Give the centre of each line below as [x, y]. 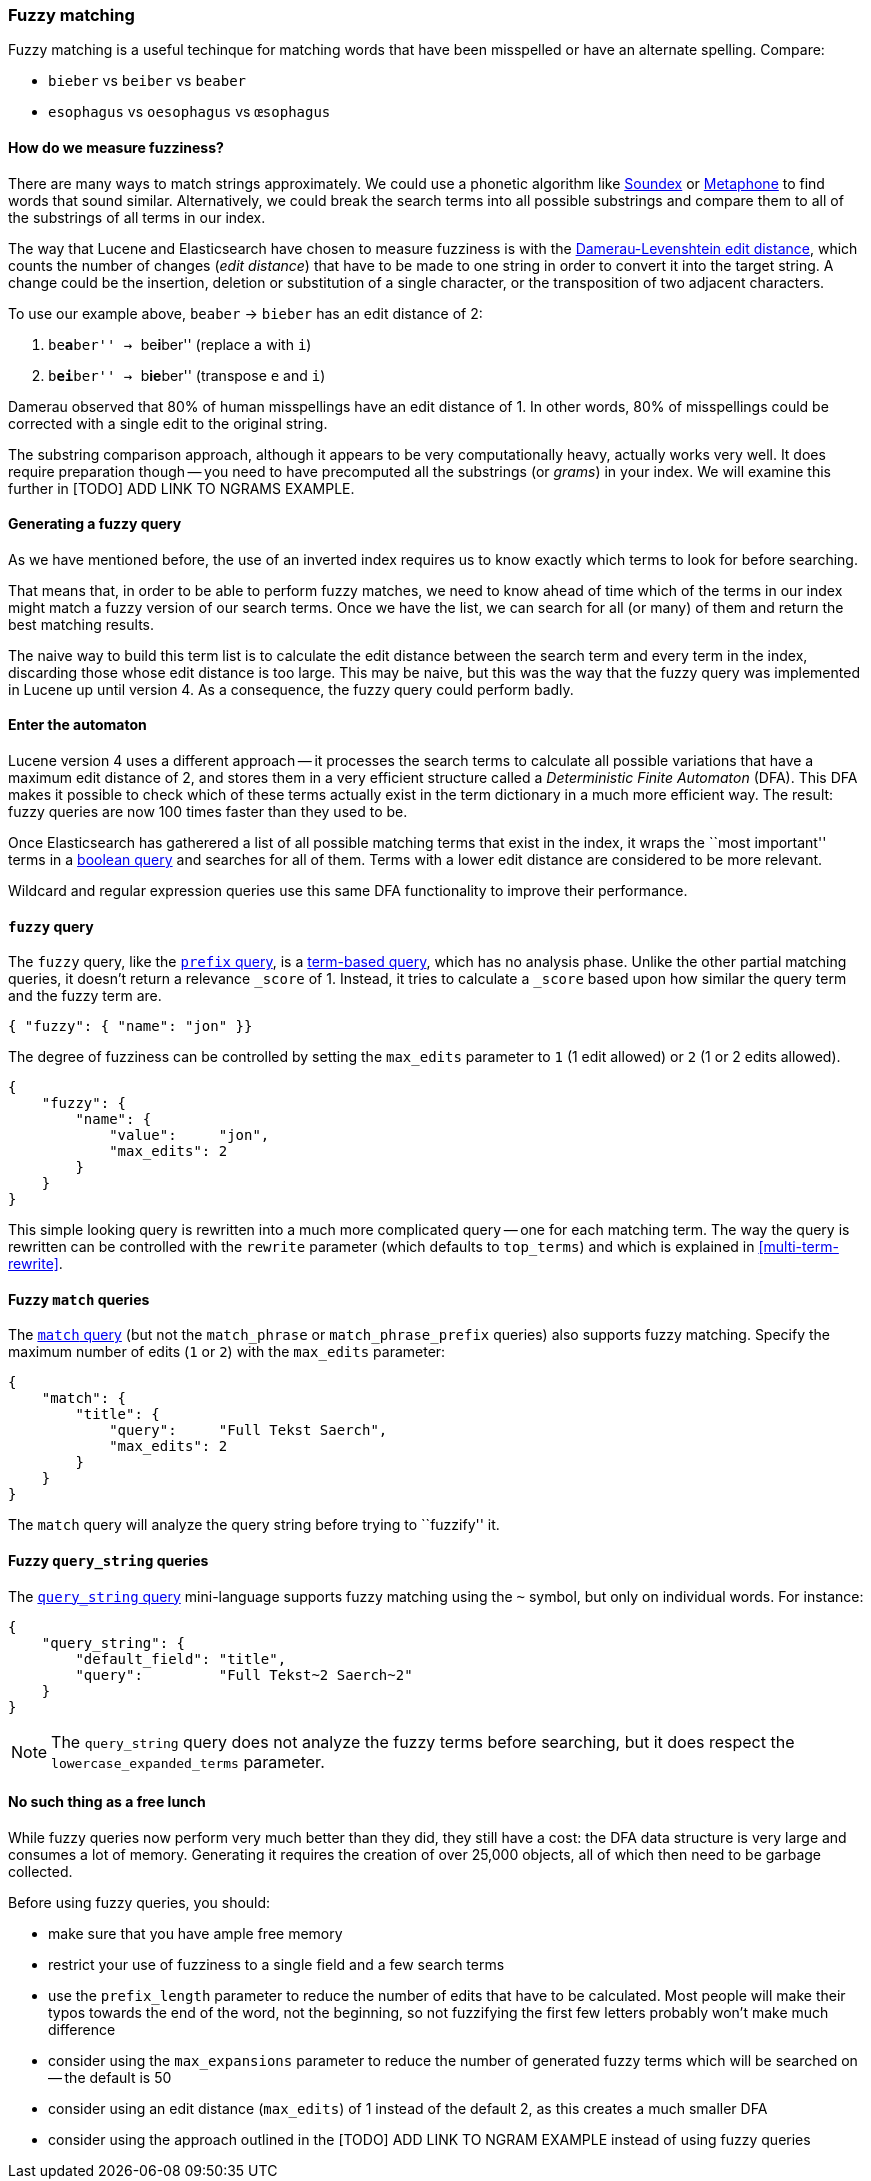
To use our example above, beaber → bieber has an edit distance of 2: [245, 313]
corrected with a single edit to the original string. [168, 423]
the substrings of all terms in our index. [137, 217]
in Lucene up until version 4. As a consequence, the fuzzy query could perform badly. [291, 689]
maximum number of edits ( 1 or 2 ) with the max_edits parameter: [227, 1352]
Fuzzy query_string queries [108, 1561]
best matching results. [81, 624]
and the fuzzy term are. [85, 996]
